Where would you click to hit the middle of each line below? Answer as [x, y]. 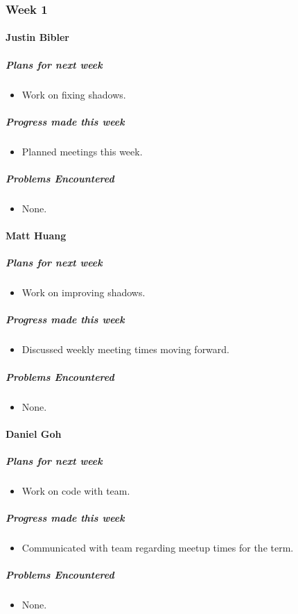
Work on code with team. [76, 490]
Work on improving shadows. [84, 292]
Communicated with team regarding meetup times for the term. [158, 548]
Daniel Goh [34, 433]
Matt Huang [36, 236]
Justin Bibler [37, 37]
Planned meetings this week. [82, 151]
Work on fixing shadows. [74, 94]
